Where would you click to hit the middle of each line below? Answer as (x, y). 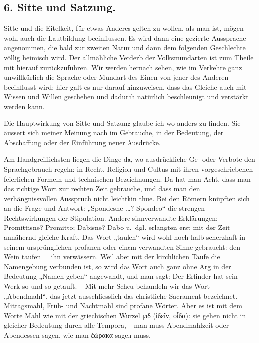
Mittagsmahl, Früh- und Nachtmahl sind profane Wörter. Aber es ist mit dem (123, 305)
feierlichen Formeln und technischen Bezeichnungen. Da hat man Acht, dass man (127, 178)
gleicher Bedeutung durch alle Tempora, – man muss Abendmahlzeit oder (117, 325)
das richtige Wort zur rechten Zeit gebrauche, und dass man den (102, 188)
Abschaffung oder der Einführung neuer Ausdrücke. (82, 142)
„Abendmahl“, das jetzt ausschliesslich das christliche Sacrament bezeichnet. (121, 295)
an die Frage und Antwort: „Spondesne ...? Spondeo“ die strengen (105, 208)
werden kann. (24, 106)
